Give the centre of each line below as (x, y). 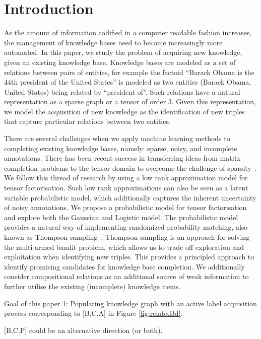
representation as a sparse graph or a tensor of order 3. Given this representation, (130, 101)
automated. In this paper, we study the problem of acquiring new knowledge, (123, 52)
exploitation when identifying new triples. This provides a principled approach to (129, 257)
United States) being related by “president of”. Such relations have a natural (122, 91)
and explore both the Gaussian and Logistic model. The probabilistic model (121, 217)
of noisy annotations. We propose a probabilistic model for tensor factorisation (125, 207)
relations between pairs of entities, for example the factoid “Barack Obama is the (129, 72)
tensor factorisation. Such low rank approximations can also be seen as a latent (126, 188)
